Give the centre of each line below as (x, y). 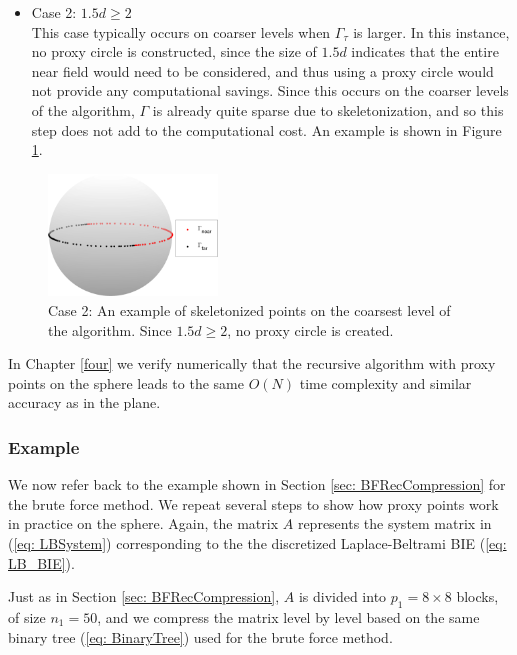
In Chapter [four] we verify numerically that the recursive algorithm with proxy (252, 363)
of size (27, 617)
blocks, (477, 596)
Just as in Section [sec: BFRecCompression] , (144, 596)
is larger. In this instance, (431, 31)
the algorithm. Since (110, 329)
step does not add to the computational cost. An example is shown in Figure (266, 129)
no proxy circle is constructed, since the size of (174, 51)
